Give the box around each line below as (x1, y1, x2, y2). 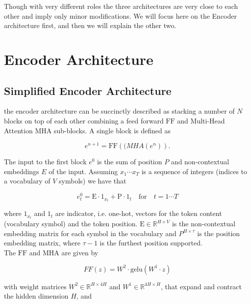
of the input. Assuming (49, 166, 118, 176)
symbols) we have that (59, 176, 126, 186)
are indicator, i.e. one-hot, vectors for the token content (55, 208, 222, 218)
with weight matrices (4, 281, 67, 291)
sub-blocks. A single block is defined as (53, 125, 171, 135)
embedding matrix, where (4, 238, 81, 248)
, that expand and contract (161, 281, 242, 291)
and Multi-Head (177, 115, 225, 125)
